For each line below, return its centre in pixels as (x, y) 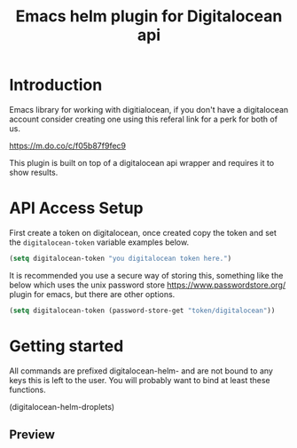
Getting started (66, 346)
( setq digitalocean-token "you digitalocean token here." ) (121, 258)
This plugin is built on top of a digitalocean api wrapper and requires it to (142, 162)
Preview (32, 434)
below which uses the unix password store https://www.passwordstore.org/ (148, 285)
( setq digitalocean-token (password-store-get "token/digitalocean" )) (142, 310)
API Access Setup (76, 208)
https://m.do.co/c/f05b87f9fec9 (68, 145)
